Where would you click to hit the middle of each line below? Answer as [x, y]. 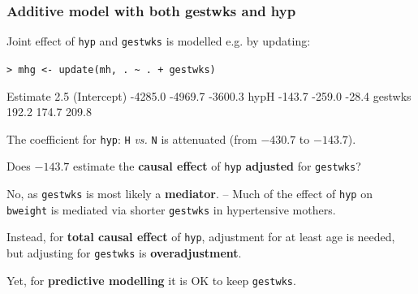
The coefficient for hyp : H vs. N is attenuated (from [132, 138]
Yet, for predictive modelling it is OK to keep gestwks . [151, 280]
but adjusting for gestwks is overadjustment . [124, 253]
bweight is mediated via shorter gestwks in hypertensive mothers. [171, 209]
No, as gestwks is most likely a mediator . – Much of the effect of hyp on [190, 194]
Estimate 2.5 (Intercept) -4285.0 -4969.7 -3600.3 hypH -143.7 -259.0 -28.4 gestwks [209, 95]
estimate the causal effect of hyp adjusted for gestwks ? [217, 166]
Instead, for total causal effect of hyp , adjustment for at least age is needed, [201, 237]
